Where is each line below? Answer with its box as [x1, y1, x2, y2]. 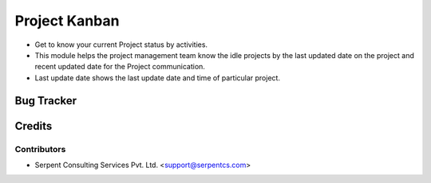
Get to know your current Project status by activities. [34, 40, 208, 49]
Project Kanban [14, 12, 120, 29]
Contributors [14, 143, 66, 154]
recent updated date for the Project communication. [34, 62, 205, 72]
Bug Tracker [14, 94, 77, 107]
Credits [14, 119, 53, 133]
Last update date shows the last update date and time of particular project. [34, 72, 281, 83]
